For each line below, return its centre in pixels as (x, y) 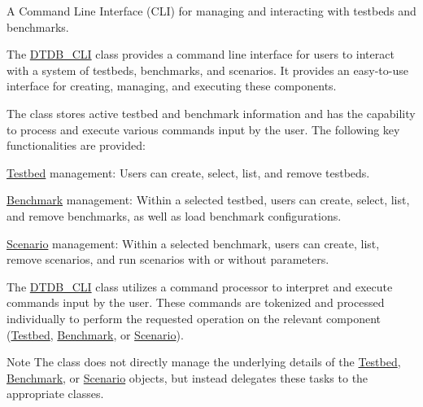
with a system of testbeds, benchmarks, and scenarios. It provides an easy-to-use (207, 70)
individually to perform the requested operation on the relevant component (194, 318)
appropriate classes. (55, 394)
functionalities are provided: (76, 145)
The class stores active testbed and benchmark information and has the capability (211, 113)
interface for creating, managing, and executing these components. (172, 86)
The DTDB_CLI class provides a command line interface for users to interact (201, 54)
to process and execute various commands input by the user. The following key (203, 129)
